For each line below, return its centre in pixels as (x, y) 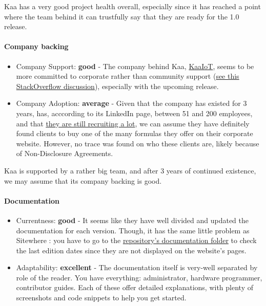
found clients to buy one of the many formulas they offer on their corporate (135, 133)
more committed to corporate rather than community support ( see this (128, 76)
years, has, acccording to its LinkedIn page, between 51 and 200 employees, (134, 113)
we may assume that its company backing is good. (83, 180)
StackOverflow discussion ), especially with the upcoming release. (117, 86)
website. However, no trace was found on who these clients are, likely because (138, 143)
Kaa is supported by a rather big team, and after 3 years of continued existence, (130, 170)
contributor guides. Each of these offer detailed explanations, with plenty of (135, 287)
